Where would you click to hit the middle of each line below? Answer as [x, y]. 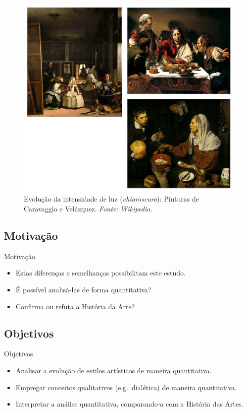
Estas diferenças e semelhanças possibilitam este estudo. [100, 273]
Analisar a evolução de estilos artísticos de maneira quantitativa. [114, 371]
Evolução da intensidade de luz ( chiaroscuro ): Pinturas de [111, 199]
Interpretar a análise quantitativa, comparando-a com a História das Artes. [129, 404]
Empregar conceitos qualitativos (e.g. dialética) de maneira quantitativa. [126, 387]
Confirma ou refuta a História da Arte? [75, 306]
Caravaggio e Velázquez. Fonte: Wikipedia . [88, 209]
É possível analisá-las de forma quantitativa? [83, 290]
